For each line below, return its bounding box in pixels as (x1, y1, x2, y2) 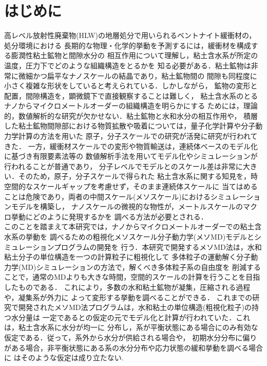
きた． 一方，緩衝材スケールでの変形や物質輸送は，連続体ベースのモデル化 (4, 140, 258, 151)
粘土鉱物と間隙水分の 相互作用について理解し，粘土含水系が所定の (32, 50, 258, 61)
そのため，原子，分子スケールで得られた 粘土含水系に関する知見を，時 (18, 171, 258, 181)
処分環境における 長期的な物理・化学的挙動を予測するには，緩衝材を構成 (4, 40, 251, 50)
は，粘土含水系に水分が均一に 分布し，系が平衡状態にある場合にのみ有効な (4, 322, 258, 333)
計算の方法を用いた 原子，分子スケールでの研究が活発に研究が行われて (18, 131, 258, 141)
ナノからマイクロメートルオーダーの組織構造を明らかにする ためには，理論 (4, 100, 258, 111)
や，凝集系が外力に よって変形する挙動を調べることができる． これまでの (4, 291, 253, 302)
